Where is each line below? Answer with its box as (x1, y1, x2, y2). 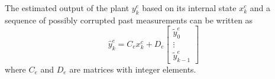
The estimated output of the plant (5, 2, 130, 13)
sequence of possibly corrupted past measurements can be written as (5, 13, 253, 26)
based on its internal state (142, 2, 237, 13)
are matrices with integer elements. (69, 63, 196, 75)
